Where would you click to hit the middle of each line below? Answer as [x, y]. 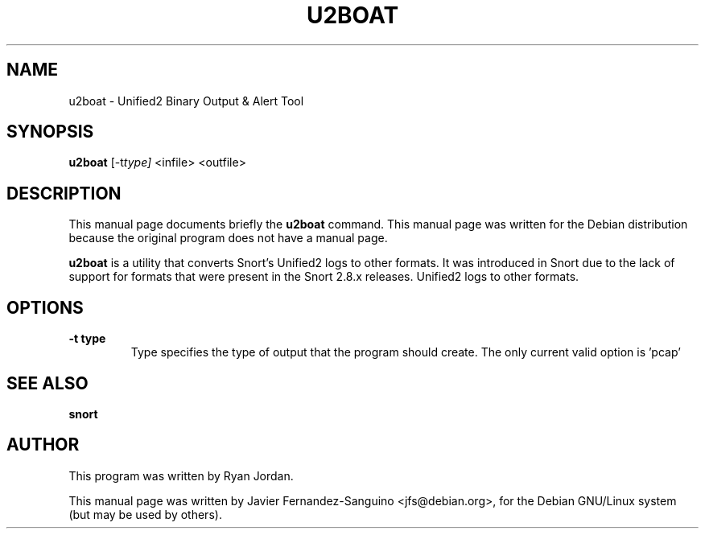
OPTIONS [45, 307]
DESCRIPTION [64, 193]
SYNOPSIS [50, 132]
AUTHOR [43, 445]
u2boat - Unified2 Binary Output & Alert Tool [186, 101]
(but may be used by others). [145, 514]
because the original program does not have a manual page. [228, 238]
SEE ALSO [47, 383]
